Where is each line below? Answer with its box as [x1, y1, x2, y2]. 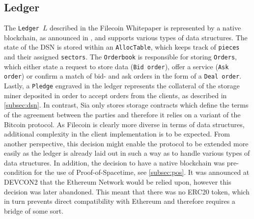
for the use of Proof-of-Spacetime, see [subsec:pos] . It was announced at [34, 167, 250, 177]
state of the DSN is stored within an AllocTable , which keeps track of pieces [4, 42, 240, 52]
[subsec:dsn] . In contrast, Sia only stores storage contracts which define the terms [4, 100, 249, 110]
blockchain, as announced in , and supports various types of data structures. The [4, 32, 248, 42]
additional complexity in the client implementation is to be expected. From [4, 129, 230, 139]
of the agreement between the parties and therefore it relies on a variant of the [4, 109, 241, 119]
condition [4, 167, 32, 177]
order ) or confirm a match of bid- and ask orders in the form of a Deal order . [4, 71, 242, 81]
